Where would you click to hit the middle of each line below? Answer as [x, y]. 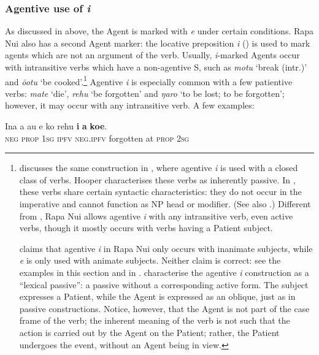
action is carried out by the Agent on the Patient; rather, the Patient [149, 332]
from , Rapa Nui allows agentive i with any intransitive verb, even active [156, 216]
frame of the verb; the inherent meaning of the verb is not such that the [155, 320]
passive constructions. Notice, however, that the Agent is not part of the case [164, 308]
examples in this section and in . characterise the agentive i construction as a [164, 272]
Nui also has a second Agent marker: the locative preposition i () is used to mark [158, 43]
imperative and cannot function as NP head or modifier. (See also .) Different [165, 204]
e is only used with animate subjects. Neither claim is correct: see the [150, 260]
